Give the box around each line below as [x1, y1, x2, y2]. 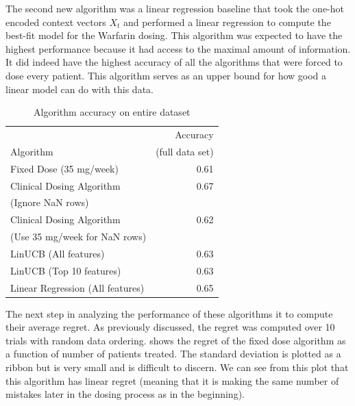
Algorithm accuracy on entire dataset [34, 105, 191, 119]
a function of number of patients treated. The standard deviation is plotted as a [5, 346, 341, 361]
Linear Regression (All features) [10, 280, 145, 294]
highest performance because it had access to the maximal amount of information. [5, 41, 351, 55]
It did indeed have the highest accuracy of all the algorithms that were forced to [5, 55, 343, 69]
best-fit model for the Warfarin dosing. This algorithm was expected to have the [5, 28, 343, 42]
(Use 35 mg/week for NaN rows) [10, 229, 147, 244]
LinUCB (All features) [10, 246, 105, 260]
